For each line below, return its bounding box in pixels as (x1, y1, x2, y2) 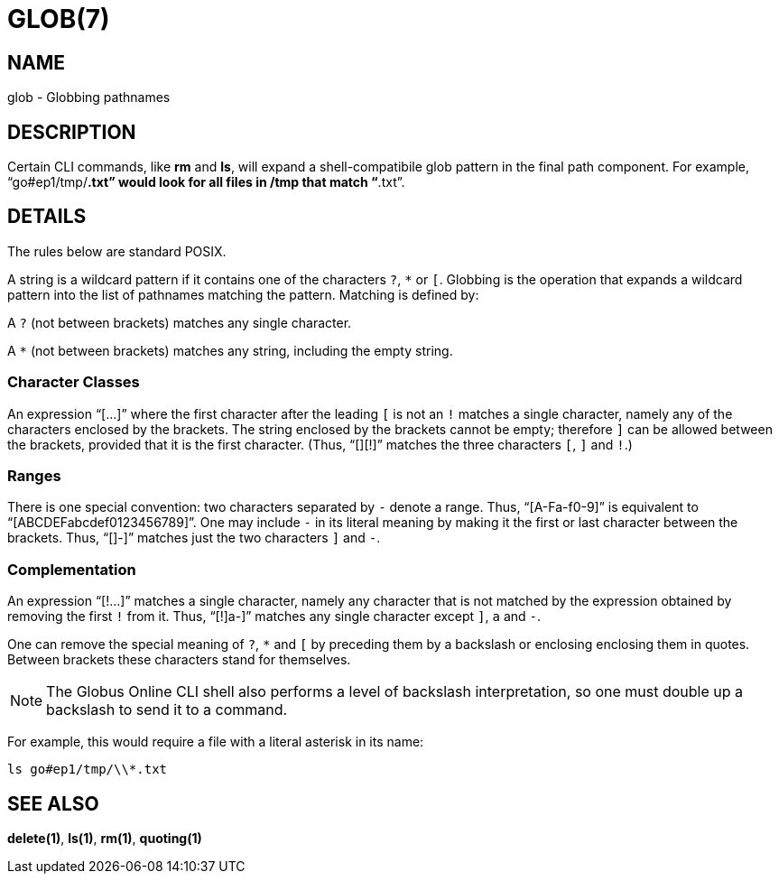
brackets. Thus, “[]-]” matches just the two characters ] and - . (7, 530, 381, 546)
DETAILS (7, 205, 87, 228)
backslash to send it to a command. (46, 700, 288, 719)
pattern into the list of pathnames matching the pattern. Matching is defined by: (7, 286, 479, 302)
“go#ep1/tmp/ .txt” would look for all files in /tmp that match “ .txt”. (7, 174, 405, 190)
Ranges (7, 466, 61, 485)
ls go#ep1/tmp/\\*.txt (7, 762, 168, 777)
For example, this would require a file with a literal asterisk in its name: (7, 734, 424, 750)
